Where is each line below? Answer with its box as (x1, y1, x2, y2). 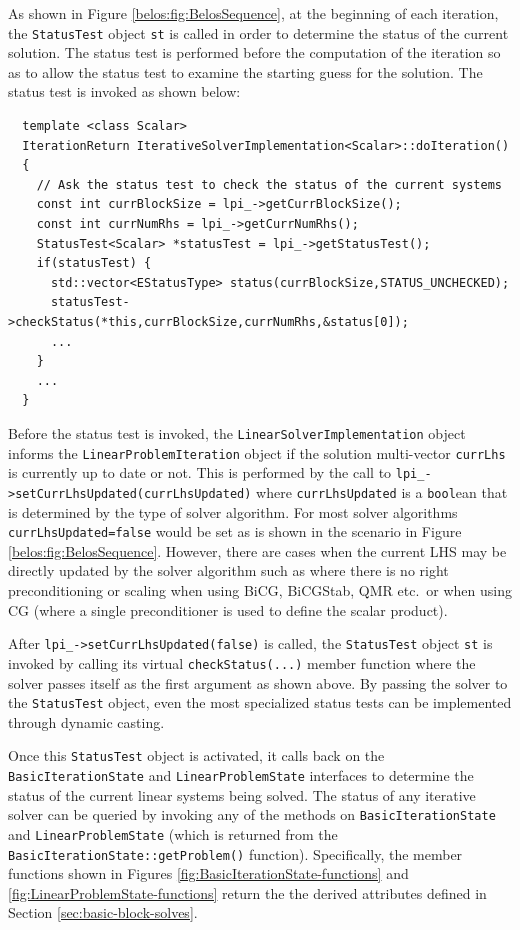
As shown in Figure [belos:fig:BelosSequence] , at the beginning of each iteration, (8, 3, 499, 23)
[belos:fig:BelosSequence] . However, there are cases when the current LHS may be (8, 540, 507, 561)
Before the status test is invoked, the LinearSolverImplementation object (8, 422, 466, 443)
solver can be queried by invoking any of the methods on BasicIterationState (8, 804, 496, 825)
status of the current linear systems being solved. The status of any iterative (8, 784, 476, 805)
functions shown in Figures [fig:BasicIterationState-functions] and (8, 863, 409, 884)
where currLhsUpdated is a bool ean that (256, 481, 508, 502)
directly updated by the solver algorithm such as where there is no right (8, 560, 449, 581)
